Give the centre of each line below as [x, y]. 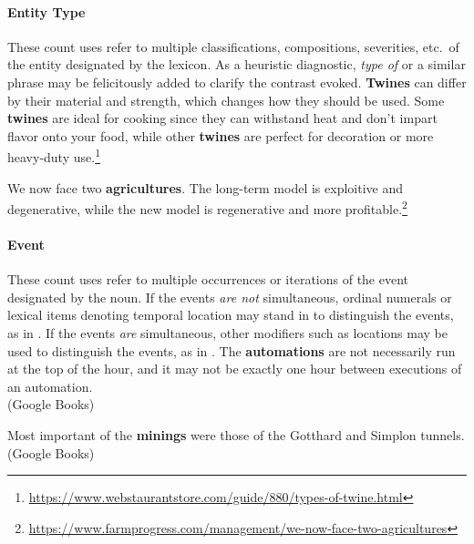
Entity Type [46, 11]
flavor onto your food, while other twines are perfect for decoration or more [221, 135]
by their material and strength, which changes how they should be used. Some [226, 100]
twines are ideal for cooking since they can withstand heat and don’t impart [222, 118]
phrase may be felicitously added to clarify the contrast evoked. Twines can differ [237, 82]
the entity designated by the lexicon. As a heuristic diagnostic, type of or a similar [237, 64]
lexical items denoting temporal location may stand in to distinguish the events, [231, 315]
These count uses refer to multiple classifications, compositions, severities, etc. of [233, 46]
